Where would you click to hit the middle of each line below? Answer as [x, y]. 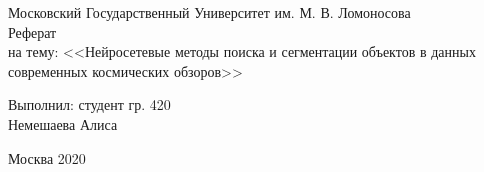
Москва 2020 [47, 157]
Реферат [32, 31]
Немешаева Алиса [63, 123]
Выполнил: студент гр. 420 [89, 104]
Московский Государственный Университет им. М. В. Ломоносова [209, 12]
